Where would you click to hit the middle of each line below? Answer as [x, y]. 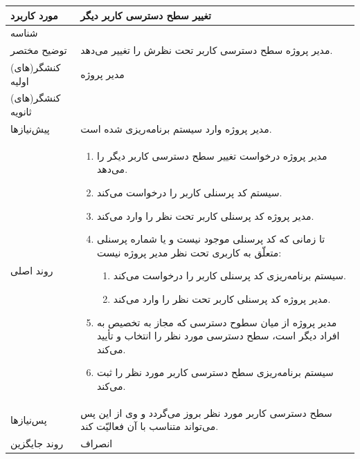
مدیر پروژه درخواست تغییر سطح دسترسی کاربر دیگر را [212, 155]
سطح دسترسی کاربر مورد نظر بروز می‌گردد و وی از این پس [206, 412]
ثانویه [21, 112]
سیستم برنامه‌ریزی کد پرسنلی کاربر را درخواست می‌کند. [229, 275]
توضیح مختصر [39, 50]
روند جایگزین [37, 443]
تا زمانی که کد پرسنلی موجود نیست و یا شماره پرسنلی [211, 239]
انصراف [97, 443]
